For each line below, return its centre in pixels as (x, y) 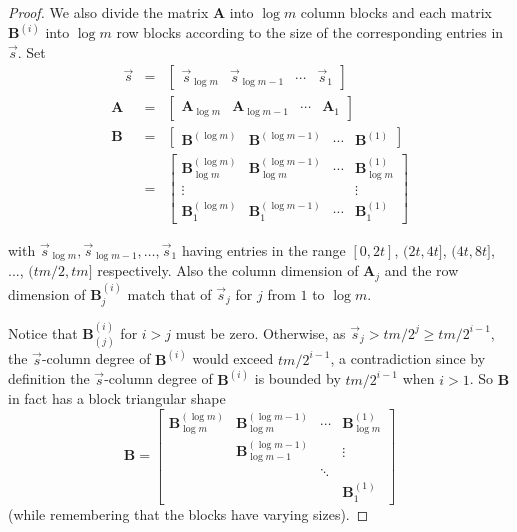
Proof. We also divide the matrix (108, 12)
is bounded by (297, 378)
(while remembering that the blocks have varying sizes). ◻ (188, 513)
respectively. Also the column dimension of (228, 270)
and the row (421, 270)
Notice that (43, 332)
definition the (49, 378)
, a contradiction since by (408, 358)
